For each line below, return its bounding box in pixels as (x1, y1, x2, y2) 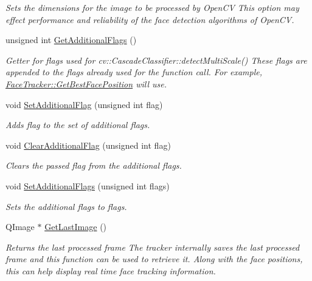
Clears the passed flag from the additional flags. (5, 159, 182, 172)
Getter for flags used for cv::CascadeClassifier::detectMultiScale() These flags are (5, 53, 307, 66)
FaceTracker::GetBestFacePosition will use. (5, 77, 167, 90)
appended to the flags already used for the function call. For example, (5, 66, 262, 78)
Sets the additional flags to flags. (5, 200, 127, 212)
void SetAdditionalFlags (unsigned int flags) (5, 179, 170, 192)
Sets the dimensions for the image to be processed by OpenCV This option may (5, 1, 299, 13)
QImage (5, 220, 35, 233)
